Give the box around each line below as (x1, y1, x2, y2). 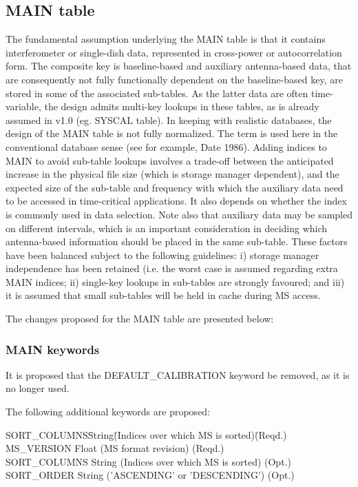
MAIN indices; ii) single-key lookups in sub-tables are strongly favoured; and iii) (6, 274, 345, 289)
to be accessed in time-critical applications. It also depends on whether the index (6, 194, 347, 208)
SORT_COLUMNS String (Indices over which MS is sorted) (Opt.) (6, 454, 291, 468)
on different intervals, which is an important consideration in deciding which (6, 220, 328, 235)
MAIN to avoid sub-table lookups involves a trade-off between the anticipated (6, 153, 334, 167)
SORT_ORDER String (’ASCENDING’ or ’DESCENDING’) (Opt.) (6, 468, 295, 482)
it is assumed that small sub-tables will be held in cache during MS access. (6, 288, 321, 302)
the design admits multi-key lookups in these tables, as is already (44, 99, 319, 114)
